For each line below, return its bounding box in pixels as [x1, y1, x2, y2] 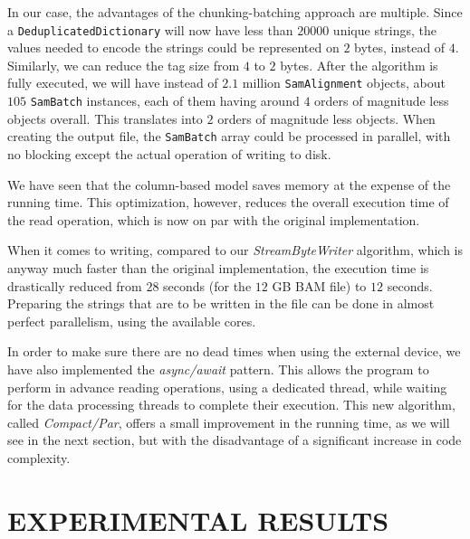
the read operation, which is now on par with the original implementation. [7, 210, 420, 229]
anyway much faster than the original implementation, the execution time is [7, 258, 429, 277]
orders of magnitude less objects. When [217, 109, 436, 128]
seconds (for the [163, 276, 252, 295]
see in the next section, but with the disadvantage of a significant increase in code [7, 430, 462, 449]
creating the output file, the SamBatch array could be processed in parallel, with [7, 127, 451, 146]
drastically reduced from [7, 276, 142, 295]
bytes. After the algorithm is [280, 55, 438, 74]
